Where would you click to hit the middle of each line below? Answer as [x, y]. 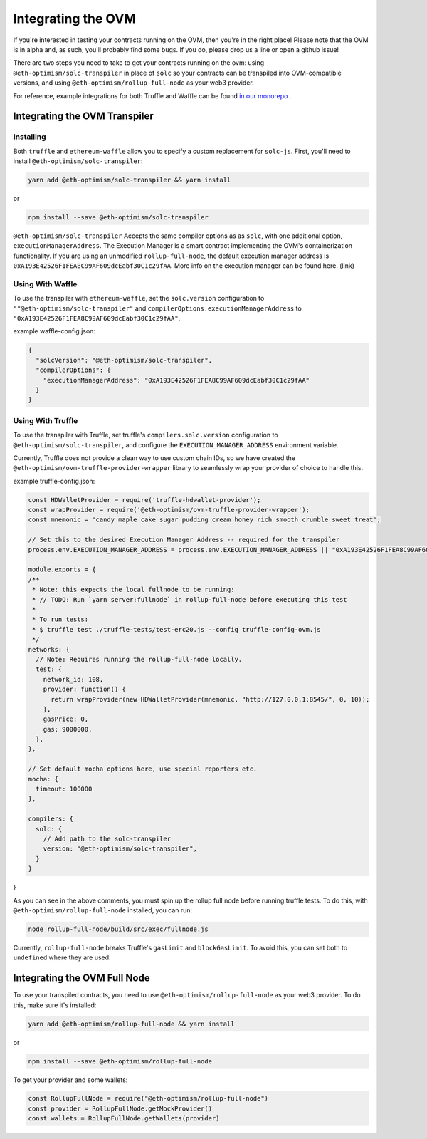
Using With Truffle [46, 420]
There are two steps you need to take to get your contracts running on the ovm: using [139, 63]
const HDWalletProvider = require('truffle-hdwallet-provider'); [144, 500]
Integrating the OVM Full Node [81, 978]
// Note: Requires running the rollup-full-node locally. [139, 659]
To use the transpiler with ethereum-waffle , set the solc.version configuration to [139, 298]
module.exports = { [62, 569]
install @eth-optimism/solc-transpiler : [78, 161]
